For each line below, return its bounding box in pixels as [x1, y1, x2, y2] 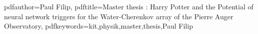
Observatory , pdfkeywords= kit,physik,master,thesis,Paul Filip [4, 21, 193, 31]
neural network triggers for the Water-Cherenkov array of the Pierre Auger [4, 11, 233, 21]
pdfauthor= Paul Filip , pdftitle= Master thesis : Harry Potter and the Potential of [4, 1, 253, 11]
